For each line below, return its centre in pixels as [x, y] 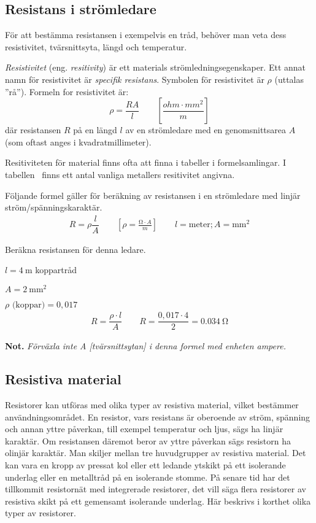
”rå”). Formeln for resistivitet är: [67, 91]
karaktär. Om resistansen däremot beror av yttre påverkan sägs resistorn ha [148, 440]
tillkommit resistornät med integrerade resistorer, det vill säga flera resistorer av [156, 489]
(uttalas [289, 79]
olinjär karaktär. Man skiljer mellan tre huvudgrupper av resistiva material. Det [156, 453]
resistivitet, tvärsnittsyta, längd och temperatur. [96, 46]
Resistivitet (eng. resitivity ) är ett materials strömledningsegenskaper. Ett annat [156, 67]
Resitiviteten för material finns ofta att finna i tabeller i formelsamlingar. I [145, 162]
